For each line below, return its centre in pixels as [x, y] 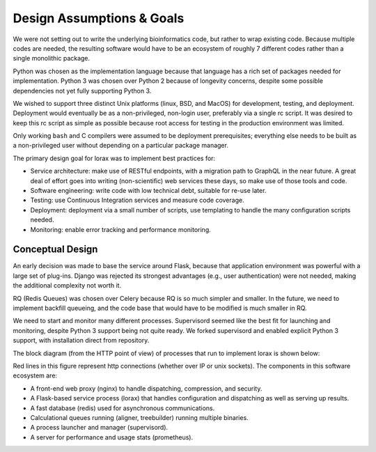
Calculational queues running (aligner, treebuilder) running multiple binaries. [139, 417]
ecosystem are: [35, 375]
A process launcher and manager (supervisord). [99, 428]
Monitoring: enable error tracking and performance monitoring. [121, 229]
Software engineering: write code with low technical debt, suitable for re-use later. [148, 191]
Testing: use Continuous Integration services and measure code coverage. [137, 200]
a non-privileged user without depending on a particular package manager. [121, 146]
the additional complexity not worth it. [67, 286]
